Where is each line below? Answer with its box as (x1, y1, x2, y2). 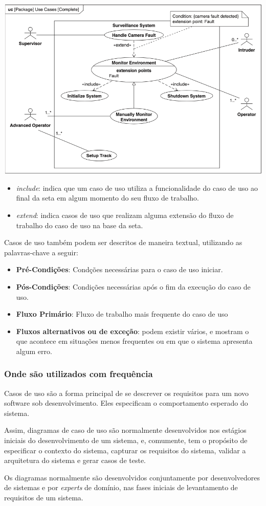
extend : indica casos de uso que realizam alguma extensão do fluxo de (16, 209, 234, 220)
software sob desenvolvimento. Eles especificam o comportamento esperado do (4, 398, 248, 408)
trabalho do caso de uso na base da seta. (16, 219, 143, 230)
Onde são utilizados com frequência (4, 367, 153, 380)
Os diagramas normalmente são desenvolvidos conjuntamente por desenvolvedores (4, 472, 260, 482)
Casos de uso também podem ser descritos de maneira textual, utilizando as (4, 237, 242, 248)
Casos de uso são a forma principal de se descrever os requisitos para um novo (4, 387, 249, 398)
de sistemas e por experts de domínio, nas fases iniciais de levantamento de (4, 482, 238, 493)
